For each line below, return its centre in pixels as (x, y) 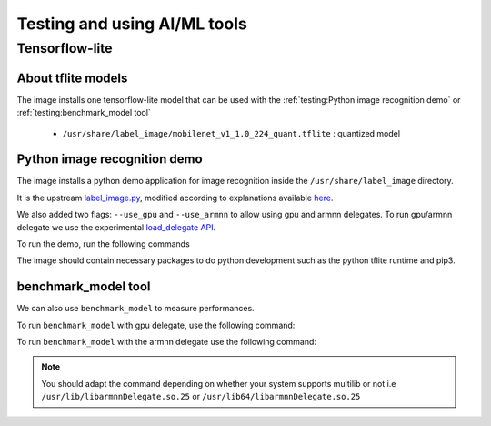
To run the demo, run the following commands (103, 243)
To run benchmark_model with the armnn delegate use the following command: (167, 342)
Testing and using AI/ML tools (132, 24)
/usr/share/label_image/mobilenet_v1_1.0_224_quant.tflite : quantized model (231, 133)
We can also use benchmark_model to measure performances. (135, 309)
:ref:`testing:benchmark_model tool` (84, 113)
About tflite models (72, 78)
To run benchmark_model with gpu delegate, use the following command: (156, 325)
